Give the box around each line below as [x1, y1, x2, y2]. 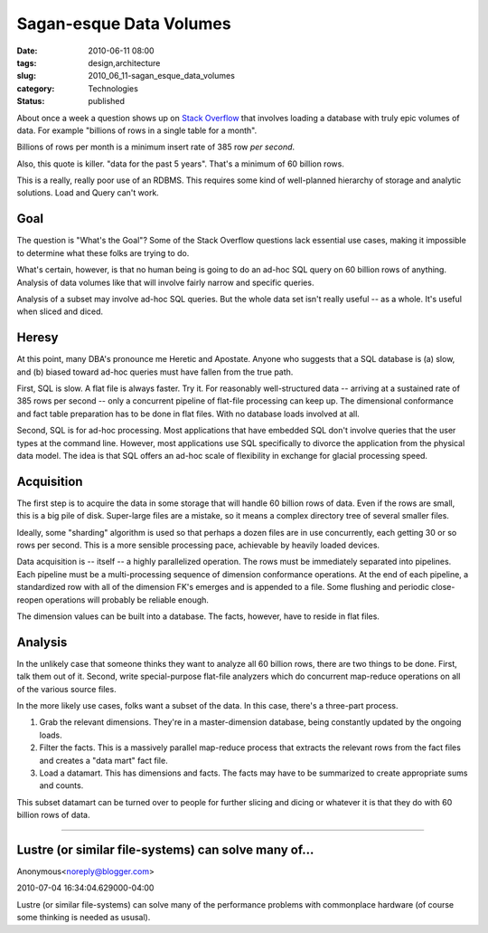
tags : [16, 57, 37, 68]
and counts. [39, 780, 84, 791]
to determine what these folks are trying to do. [16, 247, 190, 258]
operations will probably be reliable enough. [45, 594, 210, 605]
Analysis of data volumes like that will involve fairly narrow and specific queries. [16, 277, 314, 288]
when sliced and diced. [16, 306, 104, 317]
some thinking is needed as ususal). [16, 912, 151, 923]
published [88, 96, 126, 107]
